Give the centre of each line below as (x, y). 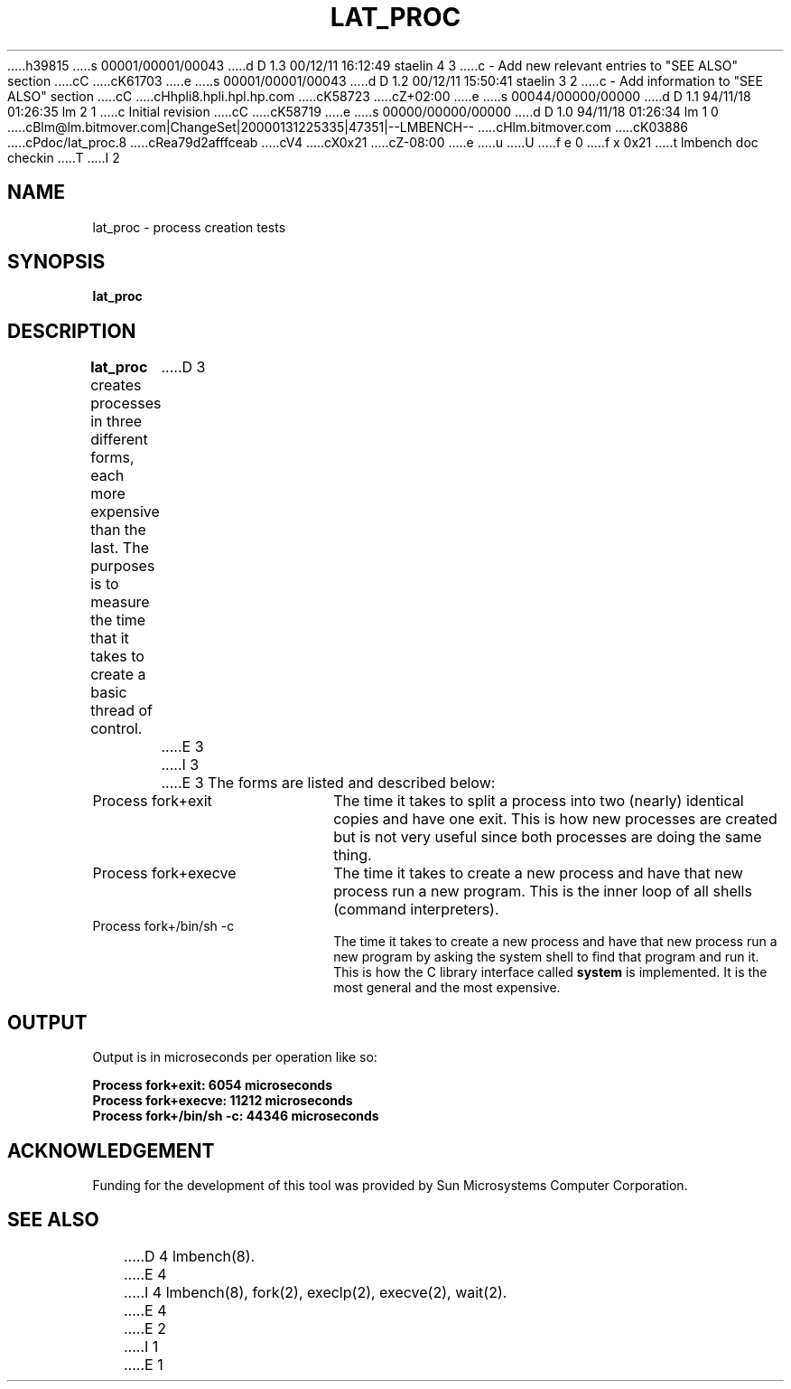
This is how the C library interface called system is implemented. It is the (550, 972)
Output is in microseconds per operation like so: (235, 1057)
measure (120, 602)
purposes (123, 566)
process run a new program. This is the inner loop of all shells (543, 892)
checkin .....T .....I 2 (64, 157)
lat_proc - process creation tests (189, 227)
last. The (120, 548)
